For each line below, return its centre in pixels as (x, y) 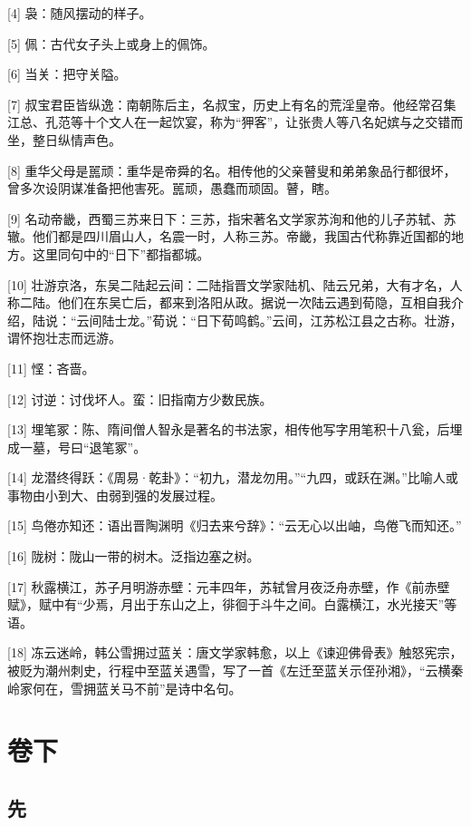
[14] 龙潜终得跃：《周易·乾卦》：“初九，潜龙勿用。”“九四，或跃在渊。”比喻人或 (233, 477)
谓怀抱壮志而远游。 (64, 338)
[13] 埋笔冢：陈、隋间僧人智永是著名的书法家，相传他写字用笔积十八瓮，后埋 (235, 429)
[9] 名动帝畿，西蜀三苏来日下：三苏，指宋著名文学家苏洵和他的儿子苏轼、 (226, 218)
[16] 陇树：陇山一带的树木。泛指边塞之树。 (134, 556)
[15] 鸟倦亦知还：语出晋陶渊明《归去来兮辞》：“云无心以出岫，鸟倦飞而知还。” (235, 525)
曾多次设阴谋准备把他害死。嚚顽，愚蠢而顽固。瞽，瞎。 (172, 188)
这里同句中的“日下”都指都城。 (121, 253)
